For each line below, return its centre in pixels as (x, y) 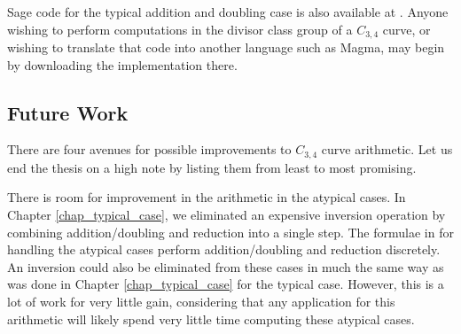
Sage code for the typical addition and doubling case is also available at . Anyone (228, 12)
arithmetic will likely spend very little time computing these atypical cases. (211, 318)
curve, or (406, 29)
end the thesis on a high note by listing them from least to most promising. (212, 167)
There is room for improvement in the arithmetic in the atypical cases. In (207, 197)
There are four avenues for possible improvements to (149, 149)
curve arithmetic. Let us (387, 149)
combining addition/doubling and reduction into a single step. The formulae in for (230, 232)
